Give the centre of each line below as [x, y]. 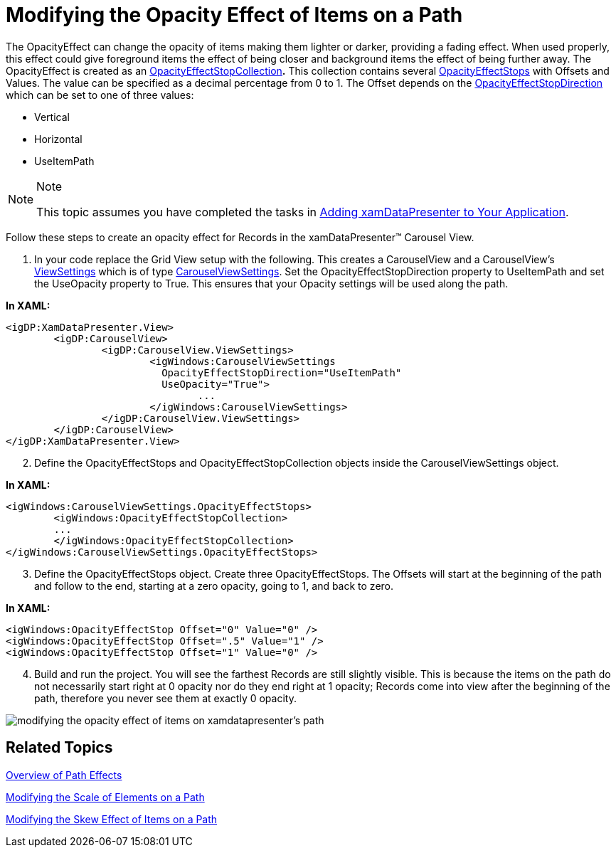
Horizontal [58, 139]
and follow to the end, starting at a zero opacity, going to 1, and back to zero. [214, 586]
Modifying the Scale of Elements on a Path [105, 797]
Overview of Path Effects [64, 775]
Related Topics [59, 748]
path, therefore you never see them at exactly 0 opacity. [165, 698]
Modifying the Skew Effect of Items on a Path [112, 819]
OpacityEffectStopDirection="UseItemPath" [282, 372]
